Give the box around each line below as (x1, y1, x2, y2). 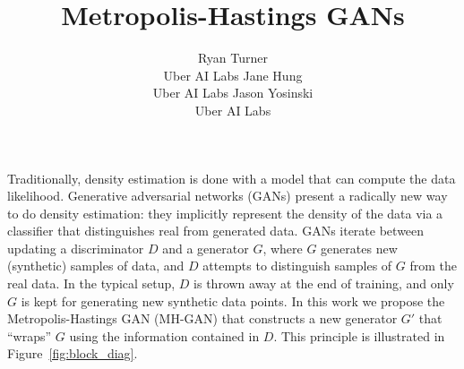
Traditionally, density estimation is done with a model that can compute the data (7, 168, 456, 187)
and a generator (162, 238, 249, 257)
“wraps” (7, 326, 52, 345)
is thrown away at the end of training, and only (193, 274, 454, 293)
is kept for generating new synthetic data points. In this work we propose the (21, 291, 445, 310)
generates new (321, 238, 398, 257)
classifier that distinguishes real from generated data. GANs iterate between (7, 221, 425, 240)
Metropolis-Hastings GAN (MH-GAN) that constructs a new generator (7, 309, 398, 328)
